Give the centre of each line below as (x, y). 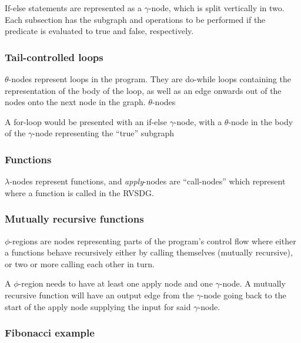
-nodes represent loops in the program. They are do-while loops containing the (150, 79)
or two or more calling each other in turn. (80, 263)
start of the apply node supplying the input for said (98, 306)
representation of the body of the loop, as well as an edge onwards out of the (143, 90)
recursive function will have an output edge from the (99, 295)
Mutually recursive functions (74, 219)
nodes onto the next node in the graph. (75, 102)
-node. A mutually (252, 283)
